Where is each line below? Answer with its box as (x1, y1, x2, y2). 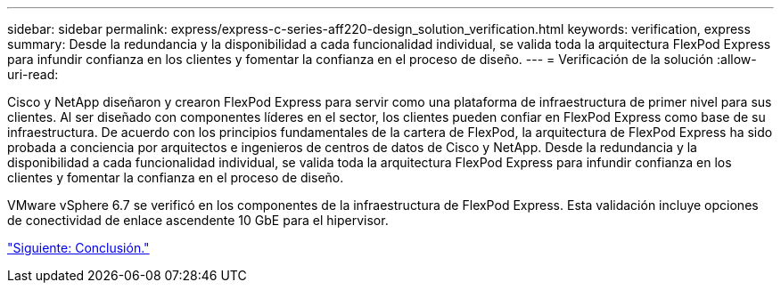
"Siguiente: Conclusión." (7, 240, 150, 255)
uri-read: (7, 67, 59, 82)
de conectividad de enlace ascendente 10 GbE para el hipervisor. (7, 213, 389, 228)
